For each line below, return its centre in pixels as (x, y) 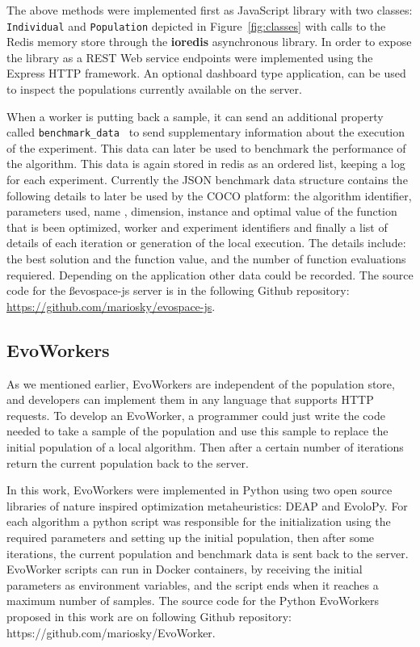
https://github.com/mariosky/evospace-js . (111, 306)
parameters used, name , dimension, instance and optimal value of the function (202, 211)
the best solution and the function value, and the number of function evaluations (206, 259)
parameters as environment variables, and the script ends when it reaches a (193, 584)
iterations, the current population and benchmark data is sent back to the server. (208, 553)
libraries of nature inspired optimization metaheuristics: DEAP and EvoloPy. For (207, 505)
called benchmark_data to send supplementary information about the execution (206, 132)
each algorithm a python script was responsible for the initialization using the (199, 521)
